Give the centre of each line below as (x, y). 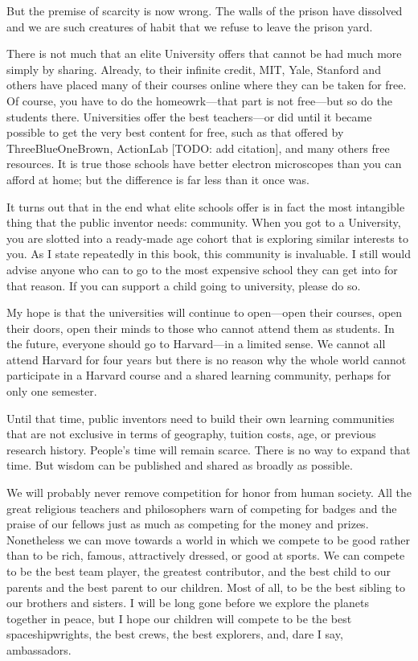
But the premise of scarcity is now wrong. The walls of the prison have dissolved (205, 10)
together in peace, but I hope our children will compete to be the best (179, 618)
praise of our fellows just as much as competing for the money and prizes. (188, 524)
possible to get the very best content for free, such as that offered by (175, 132)
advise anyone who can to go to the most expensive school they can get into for (202, 269)
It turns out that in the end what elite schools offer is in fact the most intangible (206, 206)
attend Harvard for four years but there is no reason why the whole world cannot (207, 359)
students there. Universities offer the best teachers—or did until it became (189, 116)
